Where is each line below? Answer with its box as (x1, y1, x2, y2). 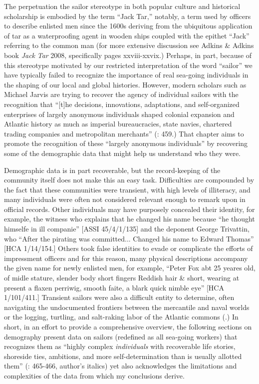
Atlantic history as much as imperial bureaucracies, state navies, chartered (4, 118, 232, 129)
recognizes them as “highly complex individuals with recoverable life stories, (4, 341, 236, 351)
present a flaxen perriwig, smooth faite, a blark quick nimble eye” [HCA (4, 282, 224, 292)
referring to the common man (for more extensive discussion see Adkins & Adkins (4, 40, 254, 50)
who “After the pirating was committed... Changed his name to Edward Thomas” (4, 233, 254, 243)
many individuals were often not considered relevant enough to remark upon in (4, 194, 246, 204)
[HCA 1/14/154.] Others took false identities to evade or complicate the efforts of (4, 243, 253, 253)
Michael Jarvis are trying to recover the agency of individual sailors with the (4, 89, 239, 99)
